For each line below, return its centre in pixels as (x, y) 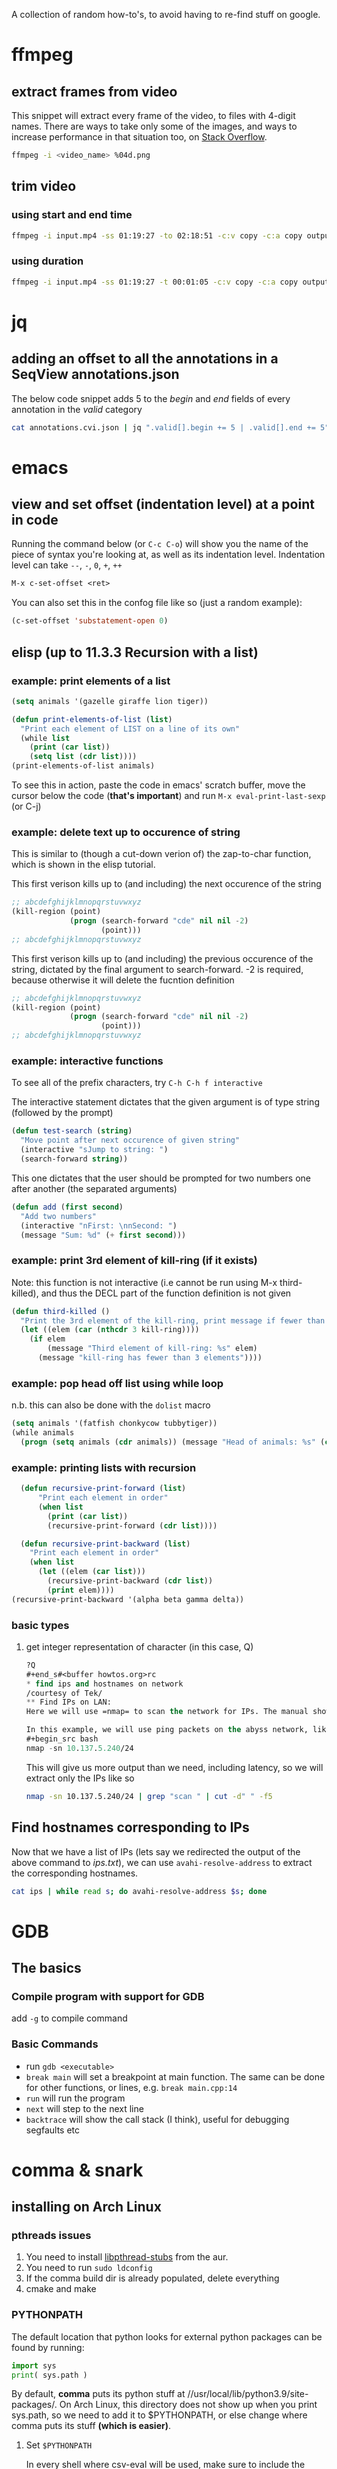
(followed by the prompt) (62, 1113)
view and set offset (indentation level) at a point (163, 504)
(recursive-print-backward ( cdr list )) (130, 1581)
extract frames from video (94, 91)
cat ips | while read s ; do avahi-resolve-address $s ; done (139, 1891)
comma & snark (77, 2170)
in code (35, 520)
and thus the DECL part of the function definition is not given (166, 1293)
